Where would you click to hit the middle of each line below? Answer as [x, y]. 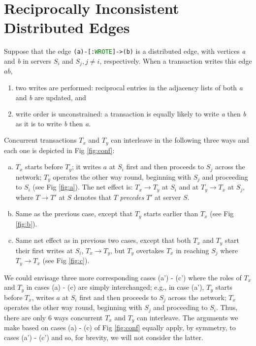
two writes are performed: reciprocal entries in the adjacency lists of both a [129, 88]
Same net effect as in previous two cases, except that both [103, 240]
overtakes [150, 250]
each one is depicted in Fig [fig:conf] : [59, 150]
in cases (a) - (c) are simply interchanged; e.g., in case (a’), [115, 287]
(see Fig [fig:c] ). [66, 260]
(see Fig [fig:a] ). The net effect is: [83, 187]
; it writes [86, 167]
